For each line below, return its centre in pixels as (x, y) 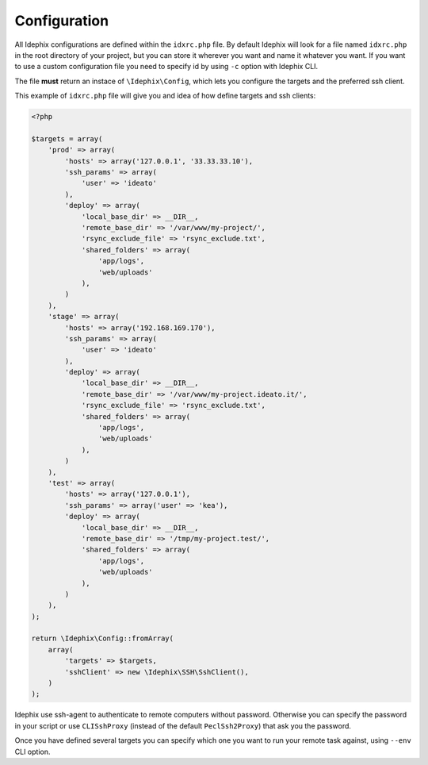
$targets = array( (67, 138)
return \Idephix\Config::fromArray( (103, 638)
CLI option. (32, 752)
